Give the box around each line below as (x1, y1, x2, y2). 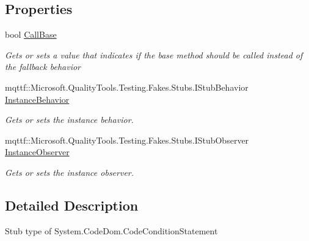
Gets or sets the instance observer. (5, 166, 134, 178)
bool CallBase (5, 28, 57, 41)
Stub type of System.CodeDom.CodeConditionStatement (5, 224, 218, 237)
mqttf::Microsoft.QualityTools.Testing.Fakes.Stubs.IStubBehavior (5, 80, 249, 93)
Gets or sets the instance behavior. (5, 113, 134, 126)
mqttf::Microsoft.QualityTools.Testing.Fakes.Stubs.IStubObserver (5, 133, 249, 146)
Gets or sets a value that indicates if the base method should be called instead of (5, 48, 303, 61)
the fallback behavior (5, 60, 81, 73)
